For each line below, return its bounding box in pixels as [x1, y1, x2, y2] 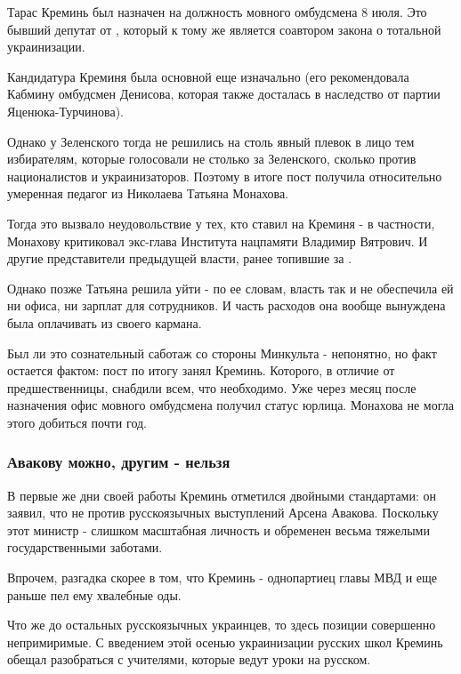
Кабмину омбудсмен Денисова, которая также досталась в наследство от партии [7, 84, 441, 103]
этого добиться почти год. [7, 413, 148, 431]
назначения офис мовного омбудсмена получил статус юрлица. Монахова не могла [7, 396, 454, 414]
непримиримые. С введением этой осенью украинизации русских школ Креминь [7, 632, 443, 651]
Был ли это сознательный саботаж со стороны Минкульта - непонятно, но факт [7, 343, 437, 362]
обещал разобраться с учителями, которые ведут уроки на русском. [7, 650, 371, 669]
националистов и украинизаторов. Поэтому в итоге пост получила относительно [7, 166, 442, 185]
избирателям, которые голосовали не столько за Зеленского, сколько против [7, 149, 417, 168]
